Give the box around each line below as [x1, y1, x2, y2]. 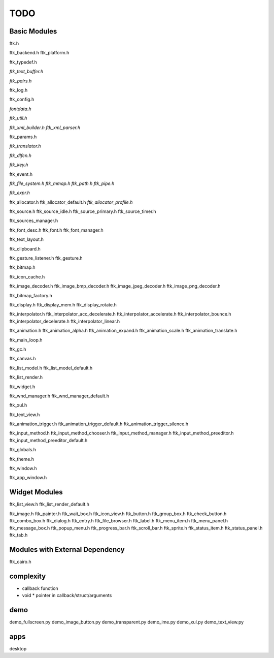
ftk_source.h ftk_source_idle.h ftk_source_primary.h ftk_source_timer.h [9, 208, 157, 214]
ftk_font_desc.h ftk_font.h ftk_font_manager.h [9, 227, 104, 233]
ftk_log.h [9, 87, 28, 93]
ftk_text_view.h [9, 412, 40, 418]
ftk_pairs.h [9, 78, 32, 84]
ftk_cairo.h [9, 558, 31, 565]
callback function [22, 585, 58, 591]
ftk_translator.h [9, 143, 41, 149]
